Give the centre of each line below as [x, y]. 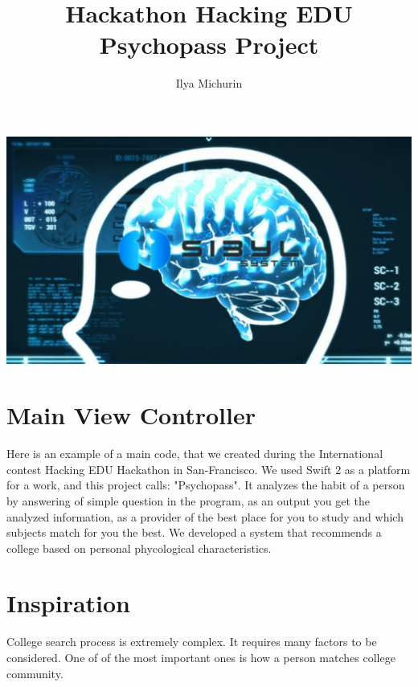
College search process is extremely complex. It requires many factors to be [192, 642]
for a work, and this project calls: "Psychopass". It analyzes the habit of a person [206, 485]
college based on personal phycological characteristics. [139, 548]
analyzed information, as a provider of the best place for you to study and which [205, 516]
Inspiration [69, 603]
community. [35, 673]
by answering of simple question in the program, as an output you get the [188, 500]
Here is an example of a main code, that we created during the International [195, 454]
